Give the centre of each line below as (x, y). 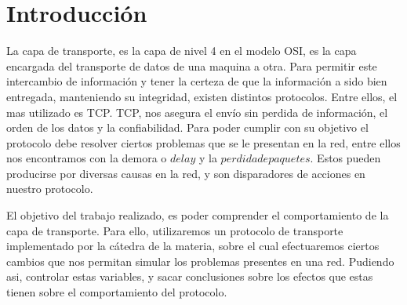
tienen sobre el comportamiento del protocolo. (117, 292)
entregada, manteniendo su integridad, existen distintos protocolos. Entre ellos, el (202, 96)
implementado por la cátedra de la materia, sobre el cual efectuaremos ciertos (193, 246)
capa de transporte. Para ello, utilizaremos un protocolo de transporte (175, 230)
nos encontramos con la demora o (87, 158)
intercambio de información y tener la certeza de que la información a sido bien (197, 81)
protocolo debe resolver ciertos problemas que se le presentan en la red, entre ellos (203, 142)
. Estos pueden (345, 158)
